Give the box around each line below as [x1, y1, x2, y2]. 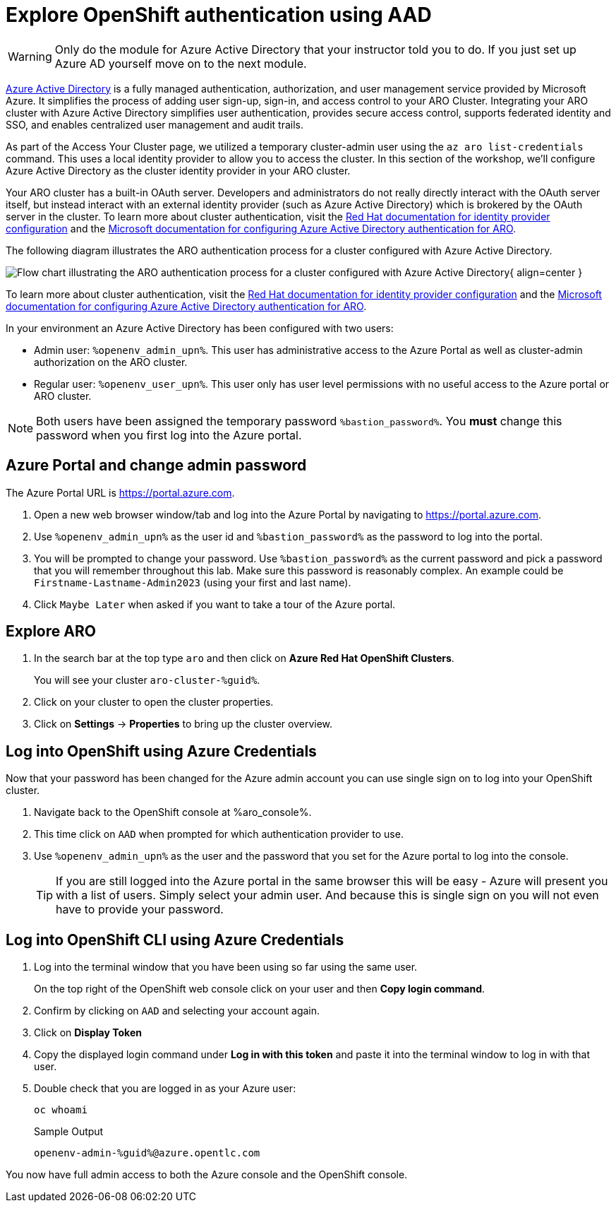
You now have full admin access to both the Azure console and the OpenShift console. [6, 1168, 408, 1181]
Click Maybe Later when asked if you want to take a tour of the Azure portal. [34, 598, 396, 610]
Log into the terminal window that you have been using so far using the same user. [34, 961, 418, 973]
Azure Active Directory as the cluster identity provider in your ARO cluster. [6, 164, 351, 177]
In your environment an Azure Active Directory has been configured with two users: [6, 321, 394, 334]
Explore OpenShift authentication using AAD [6, 3, 432, 27]
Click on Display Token [34, 1026, 142, 1039]
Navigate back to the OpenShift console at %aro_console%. [34, 806, 312, 819]
